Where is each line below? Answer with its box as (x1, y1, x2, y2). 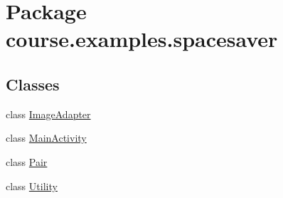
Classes (6, 73, 60, 95)
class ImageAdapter (6, 106, 91, 121)
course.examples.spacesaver (6, 24, 278, 53)
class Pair (6, 154, 48, 169)
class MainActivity (6, 130, 87, 145)
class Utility (6, 178, 58, 193)
